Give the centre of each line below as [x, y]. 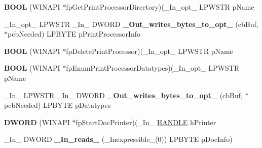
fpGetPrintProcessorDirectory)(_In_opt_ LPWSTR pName [160, 7]
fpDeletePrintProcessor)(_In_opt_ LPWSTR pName [149, 51]
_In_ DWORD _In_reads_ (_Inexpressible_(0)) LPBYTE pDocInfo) [118, 139]
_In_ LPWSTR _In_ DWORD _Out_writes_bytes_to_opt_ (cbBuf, [123, 95]
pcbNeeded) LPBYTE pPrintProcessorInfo [74, 34]
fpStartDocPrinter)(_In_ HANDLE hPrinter [146, 122]
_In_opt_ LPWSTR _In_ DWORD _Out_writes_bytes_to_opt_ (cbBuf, [131, 24]
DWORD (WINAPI [37, 122]
